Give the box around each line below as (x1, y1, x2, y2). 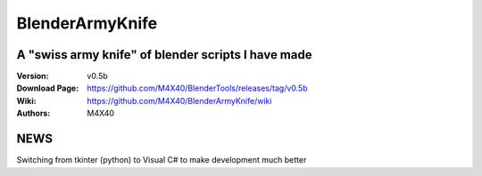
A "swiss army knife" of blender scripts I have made (16, 47, 312, 62)
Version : (16, 71, 49, 82)
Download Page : (16, 83, 79, 93)
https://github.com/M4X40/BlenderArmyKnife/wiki (87, 95, 272, 106)
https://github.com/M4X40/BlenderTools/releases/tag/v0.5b (87, 83, 308, 93)
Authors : (16, 108, 51, 119)
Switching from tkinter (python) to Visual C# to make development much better (16, 155, 307, 165)
